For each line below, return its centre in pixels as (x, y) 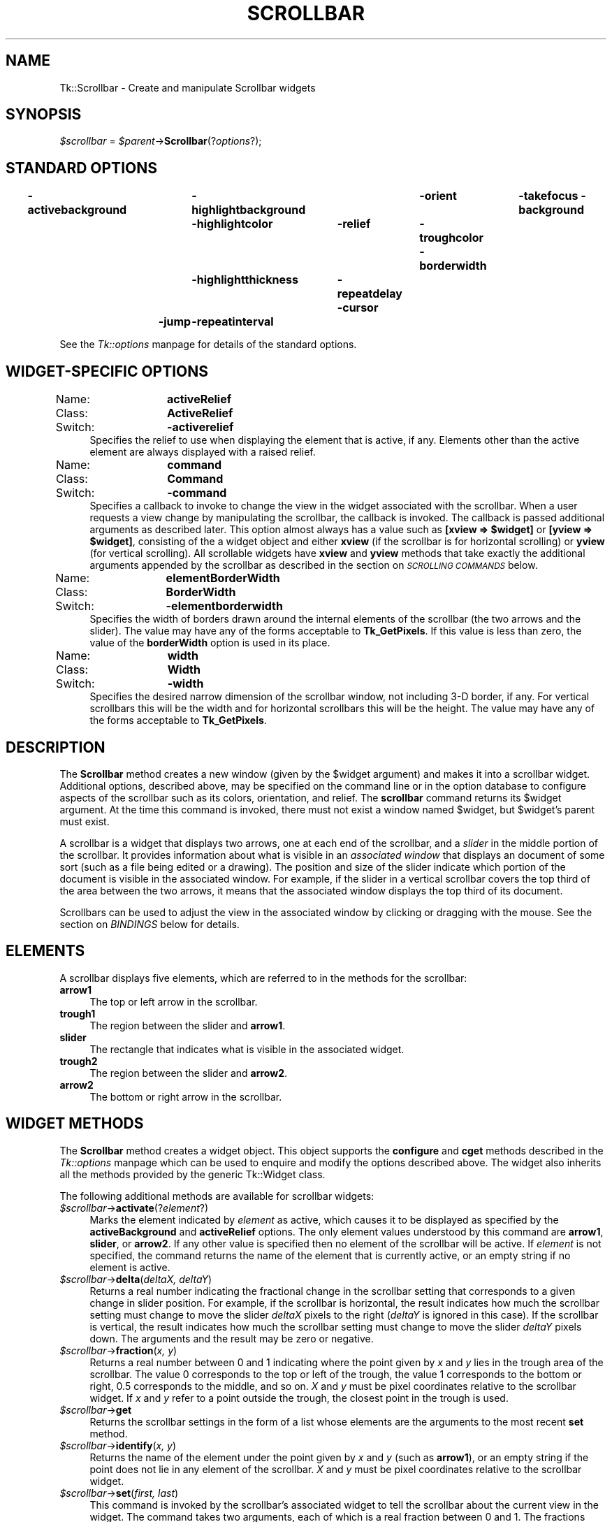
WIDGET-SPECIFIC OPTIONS (107, 371)
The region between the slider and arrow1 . (188, 1025)
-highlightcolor (232, 224)
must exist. (85, 821)
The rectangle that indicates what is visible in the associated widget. (247, 1049)
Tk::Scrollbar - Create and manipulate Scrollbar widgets (188, 87)
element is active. (130, 1267)
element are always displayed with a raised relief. (203, 452)
